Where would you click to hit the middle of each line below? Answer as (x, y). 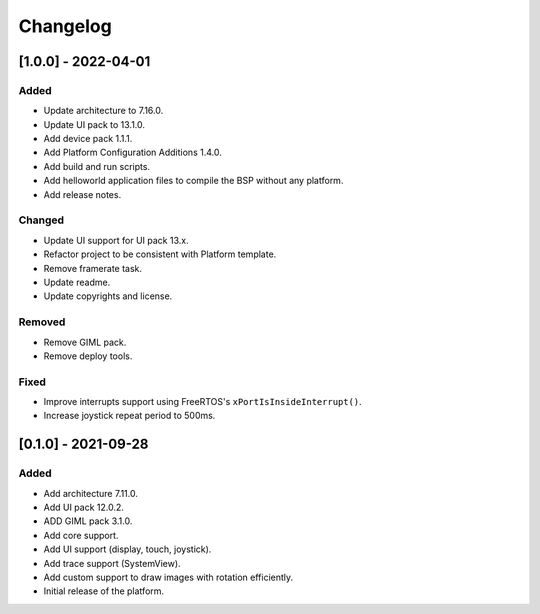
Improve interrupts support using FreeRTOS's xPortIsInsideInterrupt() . (202, 402)
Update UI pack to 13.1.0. (94, 124)
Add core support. (81, 535)
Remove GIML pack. (85, 342)
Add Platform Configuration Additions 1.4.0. (132, 152)
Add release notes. (82, 194)
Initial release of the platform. (104, 591)
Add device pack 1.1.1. (88, 139)
